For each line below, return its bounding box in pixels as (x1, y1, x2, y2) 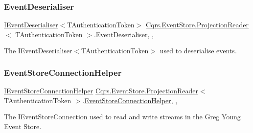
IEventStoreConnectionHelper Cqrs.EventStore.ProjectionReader (4, 86, 199, 96)
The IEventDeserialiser (4, 45, 72, 56)
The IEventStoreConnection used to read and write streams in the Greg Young (4, 111, 241, 122)
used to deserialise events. (160, 45, 237, 56)
